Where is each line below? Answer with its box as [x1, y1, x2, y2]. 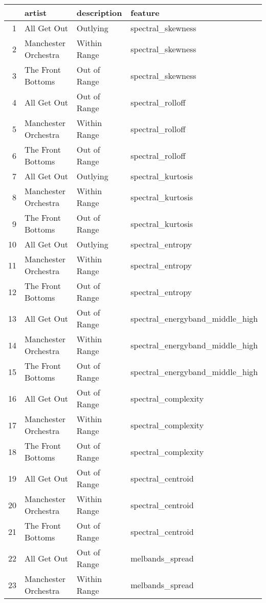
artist [25, 7, 47, 18]
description [76, 7, 122, 18]
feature [130, 7, 160, 18]
